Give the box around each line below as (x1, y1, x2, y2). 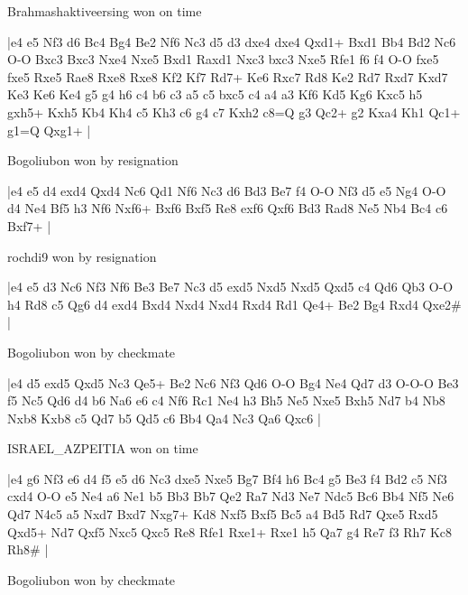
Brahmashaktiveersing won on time (7, 2, 202, 20)
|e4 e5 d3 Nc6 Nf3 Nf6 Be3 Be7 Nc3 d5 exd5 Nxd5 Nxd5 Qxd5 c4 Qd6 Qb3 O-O (7, 277, 454, 296)
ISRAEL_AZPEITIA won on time (7, 439, 198, 458)
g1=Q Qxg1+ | (7, 120, 91, 139)
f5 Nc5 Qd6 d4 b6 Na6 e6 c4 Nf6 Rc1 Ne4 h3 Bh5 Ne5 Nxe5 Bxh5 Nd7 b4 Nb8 (7, 391, 445, 410)
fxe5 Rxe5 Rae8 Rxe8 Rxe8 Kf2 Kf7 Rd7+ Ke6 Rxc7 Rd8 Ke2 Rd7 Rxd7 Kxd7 (7, 67, 448, 86)
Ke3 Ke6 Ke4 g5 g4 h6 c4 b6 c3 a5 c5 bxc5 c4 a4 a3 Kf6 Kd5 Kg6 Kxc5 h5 (7, 85, 423, 104)
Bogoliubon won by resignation (7, 151, 179, 170)
